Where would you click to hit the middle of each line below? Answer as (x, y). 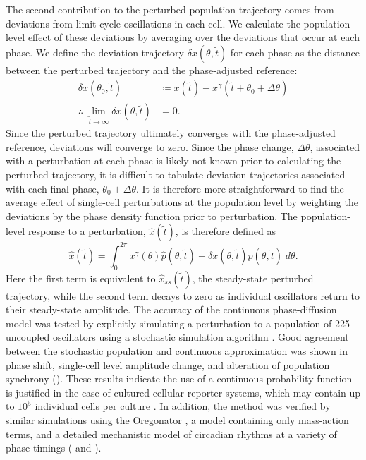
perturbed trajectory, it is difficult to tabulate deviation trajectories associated (176, 174)
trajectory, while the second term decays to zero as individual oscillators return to (183, 295)
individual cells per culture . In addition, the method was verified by (183, 406)
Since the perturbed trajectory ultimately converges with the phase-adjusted (171, 133)
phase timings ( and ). (54, 448)
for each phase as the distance (295, 52)
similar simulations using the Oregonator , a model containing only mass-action (177, 420)
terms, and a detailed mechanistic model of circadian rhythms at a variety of (171, 434)
